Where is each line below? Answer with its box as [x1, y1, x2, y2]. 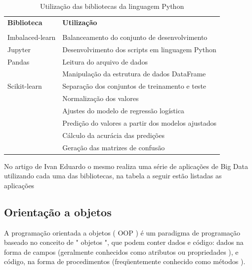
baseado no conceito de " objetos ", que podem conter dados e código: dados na [4, 237, 244, 247]
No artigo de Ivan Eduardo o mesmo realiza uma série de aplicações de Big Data [4, 161, 249, 171]
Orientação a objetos [4, 204, 112, 219]
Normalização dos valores [62, 93, 139, 103]
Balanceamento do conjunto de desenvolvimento [62, 32, 208, 42]
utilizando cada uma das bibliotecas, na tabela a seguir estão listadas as [4, 170, 222, 181]
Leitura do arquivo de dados [62, 56, 148, 67]
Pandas [7, 56, 30, 67]
